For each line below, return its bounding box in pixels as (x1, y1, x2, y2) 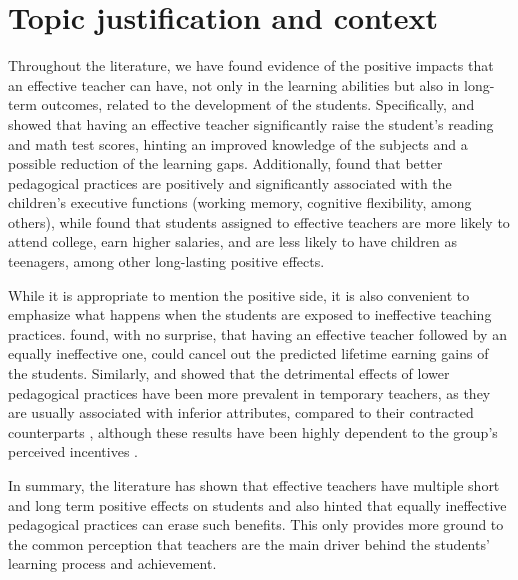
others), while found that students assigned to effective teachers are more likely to (8, 211, 510, 232)
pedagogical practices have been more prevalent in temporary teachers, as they (8, 382, 491, 403)
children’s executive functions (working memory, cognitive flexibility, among (8, 192, 472, 213)
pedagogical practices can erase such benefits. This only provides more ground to (8, 514, 504, 535)
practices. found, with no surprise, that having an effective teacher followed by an (8, 323, 507, 344)
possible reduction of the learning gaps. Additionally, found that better (8, 153, 443, 174)
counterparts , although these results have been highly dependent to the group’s (8, 421, 498, 442)
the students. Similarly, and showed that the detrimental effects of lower (8, 363, 450, 384)
